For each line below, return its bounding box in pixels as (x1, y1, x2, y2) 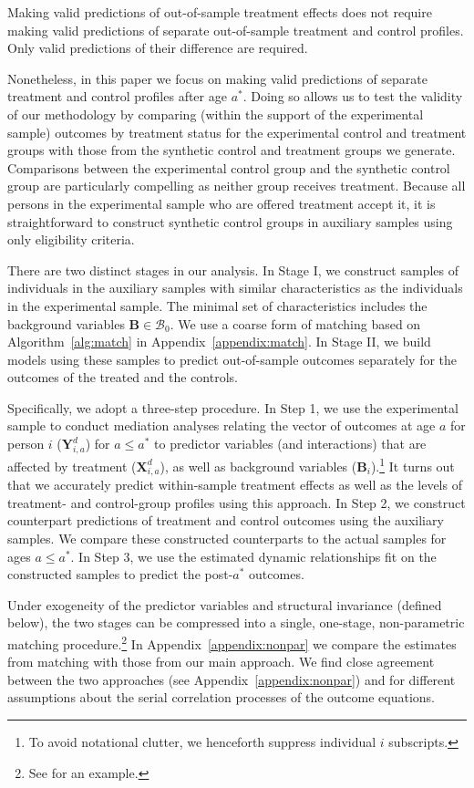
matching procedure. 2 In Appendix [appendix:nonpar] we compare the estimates (7, 632, 457, 653)
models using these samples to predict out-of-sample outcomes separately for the (7, 349, 458, 368)
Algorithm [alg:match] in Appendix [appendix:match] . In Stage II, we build (7, 332, 431, 351)
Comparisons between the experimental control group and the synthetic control (7, 158, 450, 177)
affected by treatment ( (7, 456, 137, 475)
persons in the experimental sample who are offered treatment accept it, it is (7, 193, 436, 213)
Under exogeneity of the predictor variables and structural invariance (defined (7, 595, 442, 614)
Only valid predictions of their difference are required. (7, 38, 308, 57)
